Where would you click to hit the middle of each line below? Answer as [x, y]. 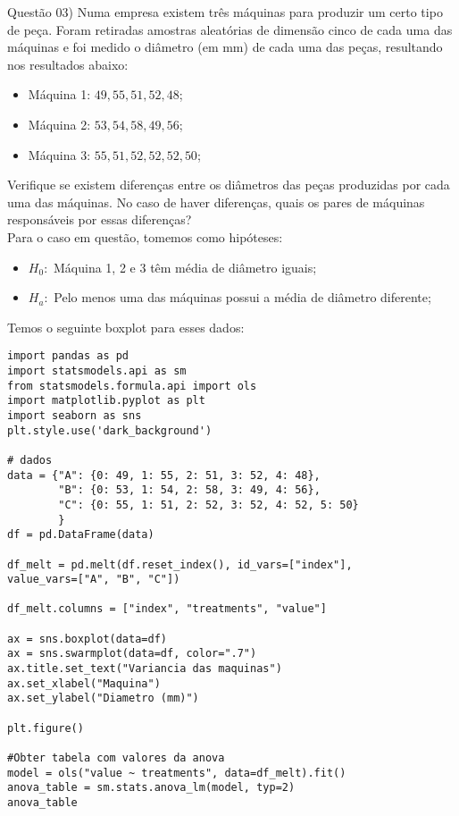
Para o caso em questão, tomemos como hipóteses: [145, 236]
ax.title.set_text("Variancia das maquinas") [145, 669]
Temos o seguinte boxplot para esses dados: [126, 327]
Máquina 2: [59, 124]
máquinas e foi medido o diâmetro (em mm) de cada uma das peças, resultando [225, 47]
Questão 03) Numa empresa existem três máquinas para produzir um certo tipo [225, 12]
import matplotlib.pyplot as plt [106, 401]
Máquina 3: [59, 154]
